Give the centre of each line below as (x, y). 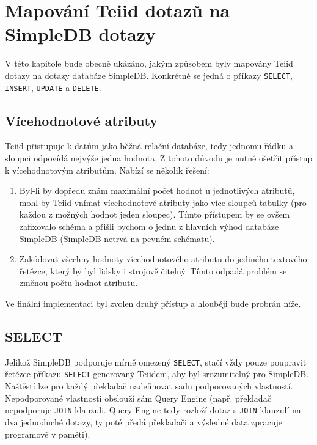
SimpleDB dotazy (81, 34)
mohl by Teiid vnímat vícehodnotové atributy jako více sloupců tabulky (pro (163, 202)
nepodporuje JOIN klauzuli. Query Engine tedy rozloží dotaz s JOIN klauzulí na (153, 410)
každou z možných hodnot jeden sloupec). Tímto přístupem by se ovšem (155, 214)
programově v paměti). (48, 434)
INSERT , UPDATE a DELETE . (53, 87)
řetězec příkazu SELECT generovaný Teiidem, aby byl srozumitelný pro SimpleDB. (157, 374)
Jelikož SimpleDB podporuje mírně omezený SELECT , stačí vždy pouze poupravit (156, 362)
